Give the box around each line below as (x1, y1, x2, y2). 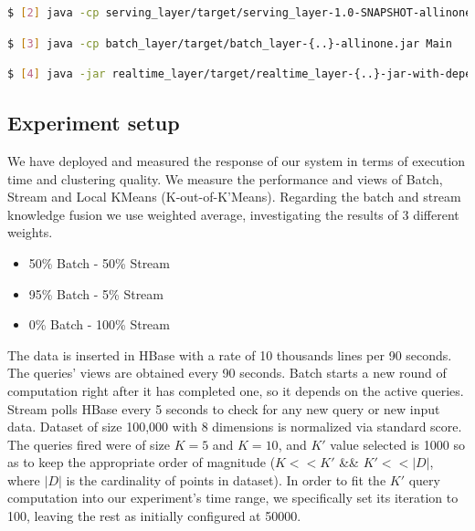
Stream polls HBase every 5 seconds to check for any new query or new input (7, 399, 440, 418)
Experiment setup (7, 109, 180, 137)
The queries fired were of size (7, 434, 170, 453)
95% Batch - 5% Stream (28, 284, 164, 303)
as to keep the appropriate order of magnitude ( (7, 453, 276, 472)
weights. (7, 223, 53, 242)
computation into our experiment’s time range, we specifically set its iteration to (7, 488, 459, 507)
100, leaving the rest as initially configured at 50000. (7, 506, 301, 526)
